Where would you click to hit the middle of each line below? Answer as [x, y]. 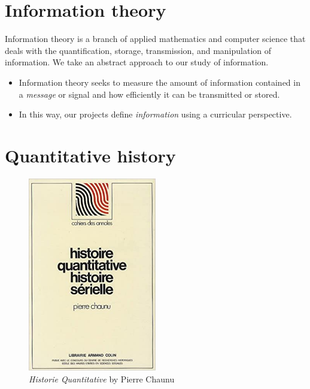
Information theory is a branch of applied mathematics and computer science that [155, 39]
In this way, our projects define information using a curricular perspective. [155, 114]
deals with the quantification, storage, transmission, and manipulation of [138, 50]
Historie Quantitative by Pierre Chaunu [102, 379]
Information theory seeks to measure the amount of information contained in [159, 82]
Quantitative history [90, 155]
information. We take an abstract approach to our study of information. [137, 62]
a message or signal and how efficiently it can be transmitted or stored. [149, 94]
